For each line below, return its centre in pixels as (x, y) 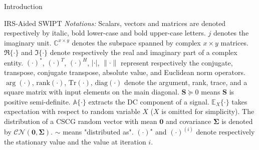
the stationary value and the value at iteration (75, 141)
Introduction (23, 6)
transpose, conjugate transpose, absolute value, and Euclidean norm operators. (125, 72)
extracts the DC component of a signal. (149, 101)
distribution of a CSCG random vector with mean (81, 121)
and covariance (188, 121)
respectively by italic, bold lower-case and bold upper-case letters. (105, 33)
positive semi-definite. (37, 101)
